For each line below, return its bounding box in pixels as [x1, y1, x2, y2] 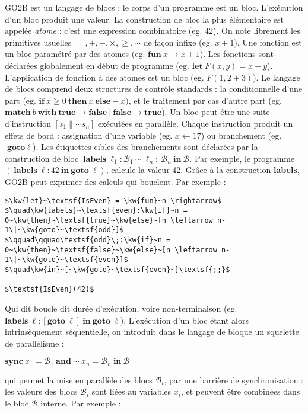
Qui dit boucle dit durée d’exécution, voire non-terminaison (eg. [5, 302, 237, 315]
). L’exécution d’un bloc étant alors [120, 313, 249, 326]
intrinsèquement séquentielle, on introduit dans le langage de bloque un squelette [5, 325, 299, 338]
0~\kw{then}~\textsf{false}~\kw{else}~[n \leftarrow [5, 245, 217, 254]
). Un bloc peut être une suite [161, 105, 270, 118]
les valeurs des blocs [5, 385, 78, 398]
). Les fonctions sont [199, 47, 274, 60]
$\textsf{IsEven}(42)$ [5, 285, 94, 294]
